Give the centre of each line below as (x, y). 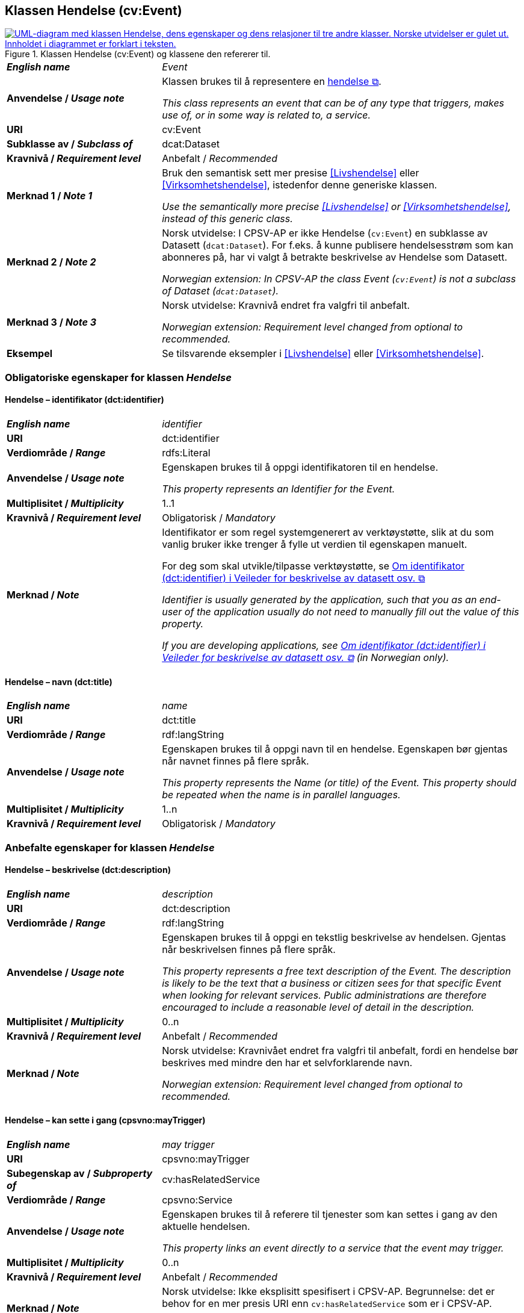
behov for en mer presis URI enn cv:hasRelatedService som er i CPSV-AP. (327, 1304)
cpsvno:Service (197, 1200)
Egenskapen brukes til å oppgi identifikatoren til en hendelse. (300, 467)
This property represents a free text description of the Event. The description (337, 971)
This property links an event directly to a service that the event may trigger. (333, 1248)
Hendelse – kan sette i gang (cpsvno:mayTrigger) (105, 1120)
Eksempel (30, 354)
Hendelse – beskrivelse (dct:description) (88, 870)
